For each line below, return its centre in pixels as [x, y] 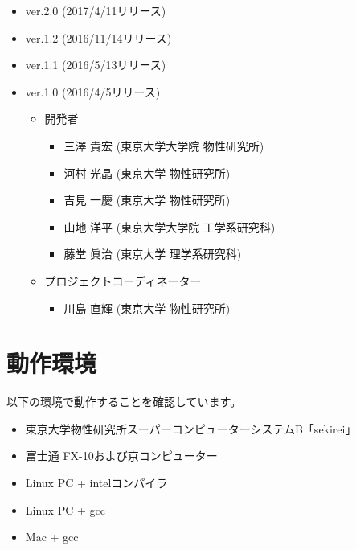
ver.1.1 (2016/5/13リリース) [96, 65]
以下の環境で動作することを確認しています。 [124, 402]
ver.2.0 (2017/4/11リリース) [96, 10]
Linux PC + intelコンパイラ [96, 483]
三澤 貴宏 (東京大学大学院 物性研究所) [164, 145]
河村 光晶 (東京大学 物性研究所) [147, 172]
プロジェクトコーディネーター [123, 280]
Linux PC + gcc [65, 509]
